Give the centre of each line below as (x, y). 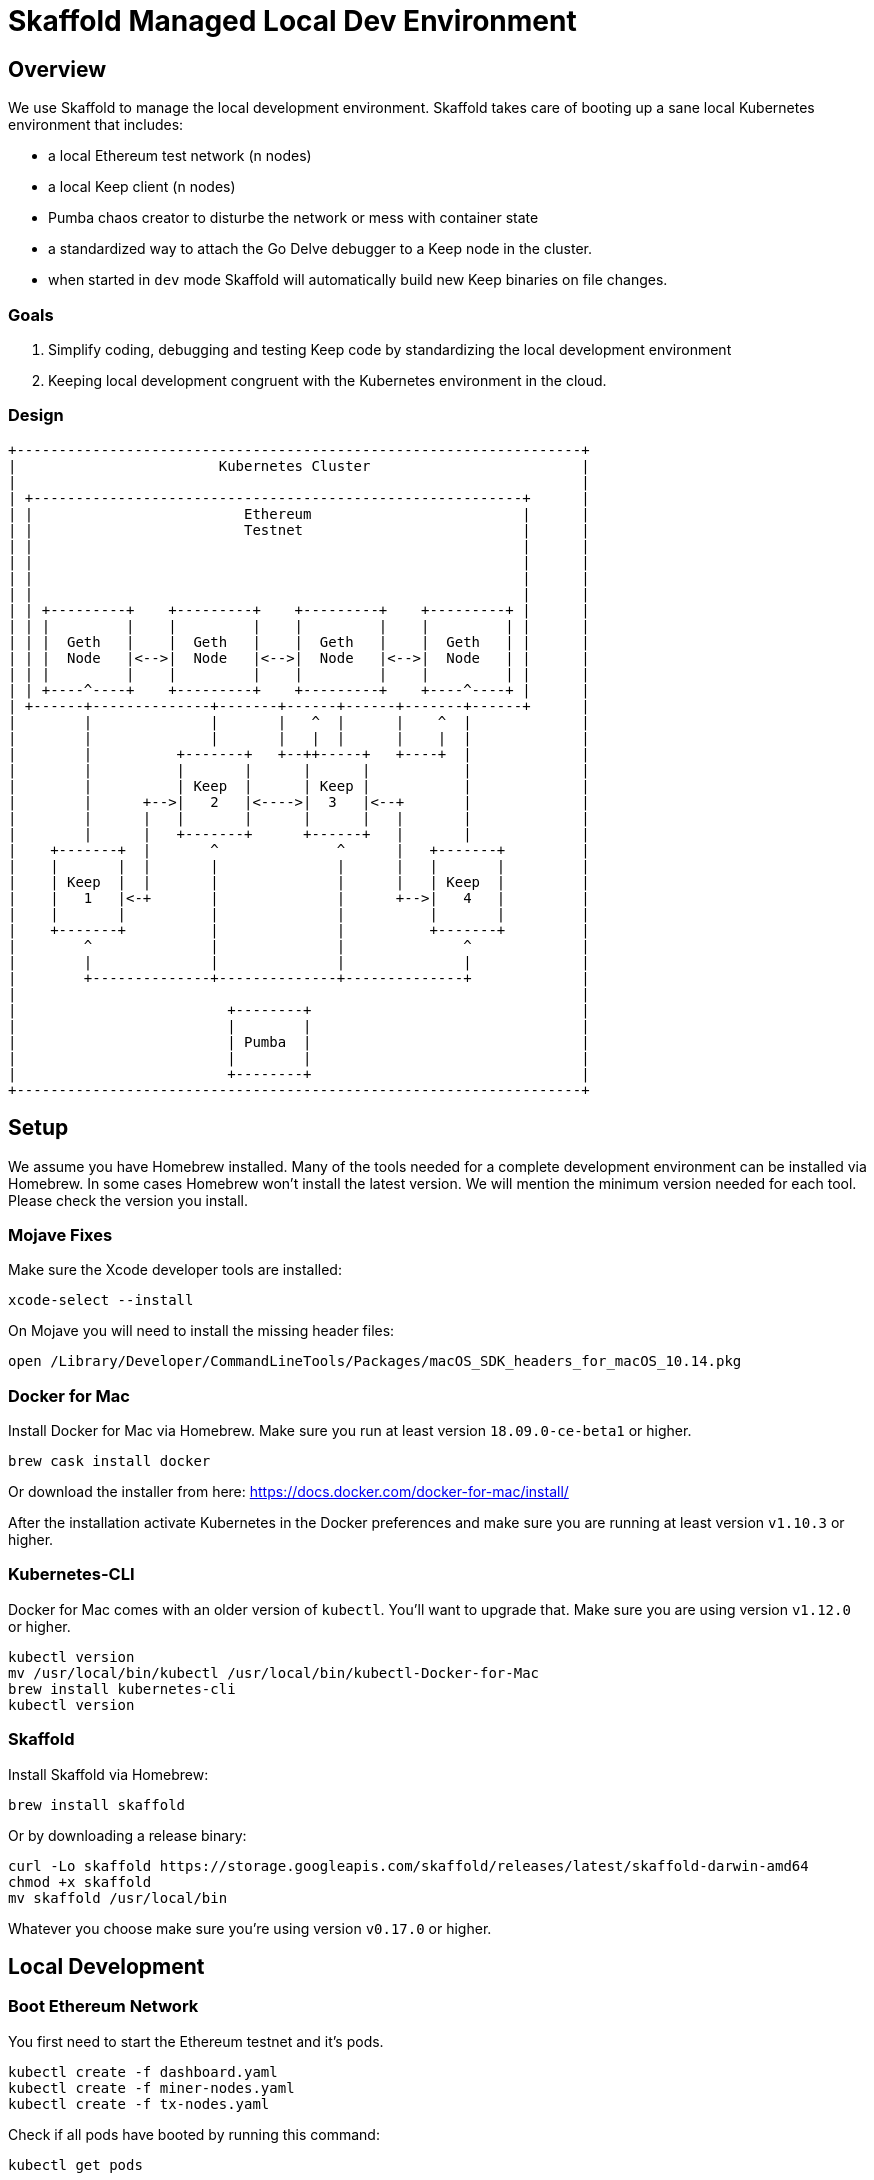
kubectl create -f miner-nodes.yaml (151, 2087)
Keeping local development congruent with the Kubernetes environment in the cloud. (327, 380)
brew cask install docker (109, 1461)
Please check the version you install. (128, 1200)
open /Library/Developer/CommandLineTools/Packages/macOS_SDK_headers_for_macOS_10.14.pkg (375, 1361)
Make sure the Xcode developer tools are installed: (175, 1270)
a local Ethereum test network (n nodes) (180, 156)
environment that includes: (96, 125)
